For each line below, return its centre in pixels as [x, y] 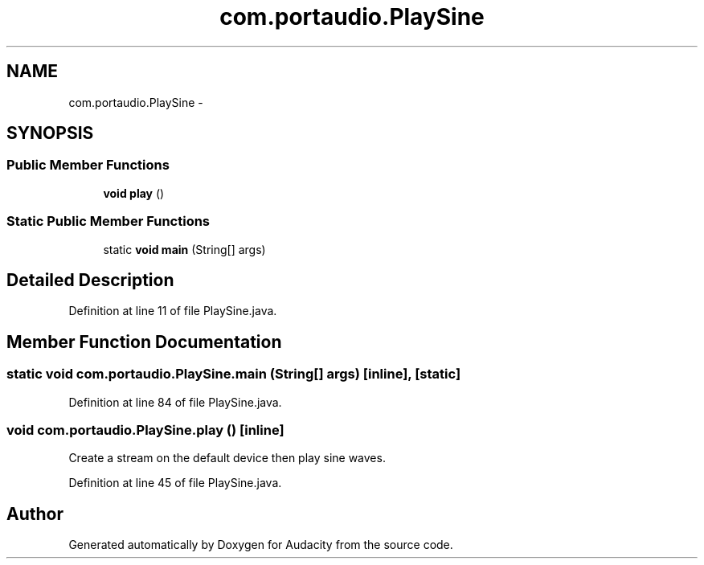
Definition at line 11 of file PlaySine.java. [173, 311]
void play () [134, 193]
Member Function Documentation [144, 342]
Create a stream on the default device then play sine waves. [227, 458]
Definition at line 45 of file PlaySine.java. [175, 483]
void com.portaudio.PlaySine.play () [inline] [145, 430]
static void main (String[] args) [184, 249]
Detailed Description [90, 280]
